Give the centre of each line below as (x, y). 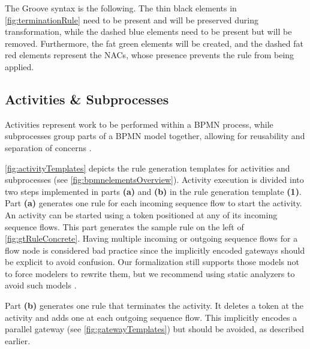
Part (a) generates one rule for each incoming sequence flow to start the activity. (154, 203)
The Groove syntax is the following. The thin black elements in (121, 8)
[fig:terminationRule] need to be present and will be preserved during (132, 19)
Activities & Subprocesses (87, 99)
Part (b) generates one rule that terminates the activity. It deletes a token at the (154, 306)
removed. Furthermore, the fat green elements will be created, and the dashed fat (154, 43)
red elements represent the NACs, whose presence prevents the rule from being (150, 55)
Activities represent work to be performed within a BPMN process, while (139, 124)
